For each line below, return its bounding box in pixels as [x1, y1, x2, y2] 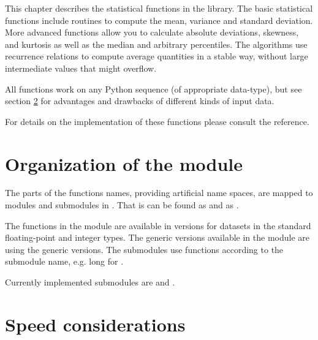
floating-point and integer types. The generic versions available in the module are [5, 231, 309, 244]
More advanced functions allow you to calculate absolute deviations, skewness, [5, 26, 299, 39]
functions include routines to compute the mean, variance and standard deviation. [5, 13, 313, 26]
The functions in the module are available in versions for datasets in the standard [5, 219, 311, 232]
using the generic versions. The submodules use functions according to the [5, 243, 284, 255]
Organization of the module [5, 151, 243, 176]
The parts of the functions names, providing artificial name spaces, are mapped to [5, 186, 313, 199]
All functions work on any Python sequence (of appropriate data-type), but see [5, 82, 302, 95]
